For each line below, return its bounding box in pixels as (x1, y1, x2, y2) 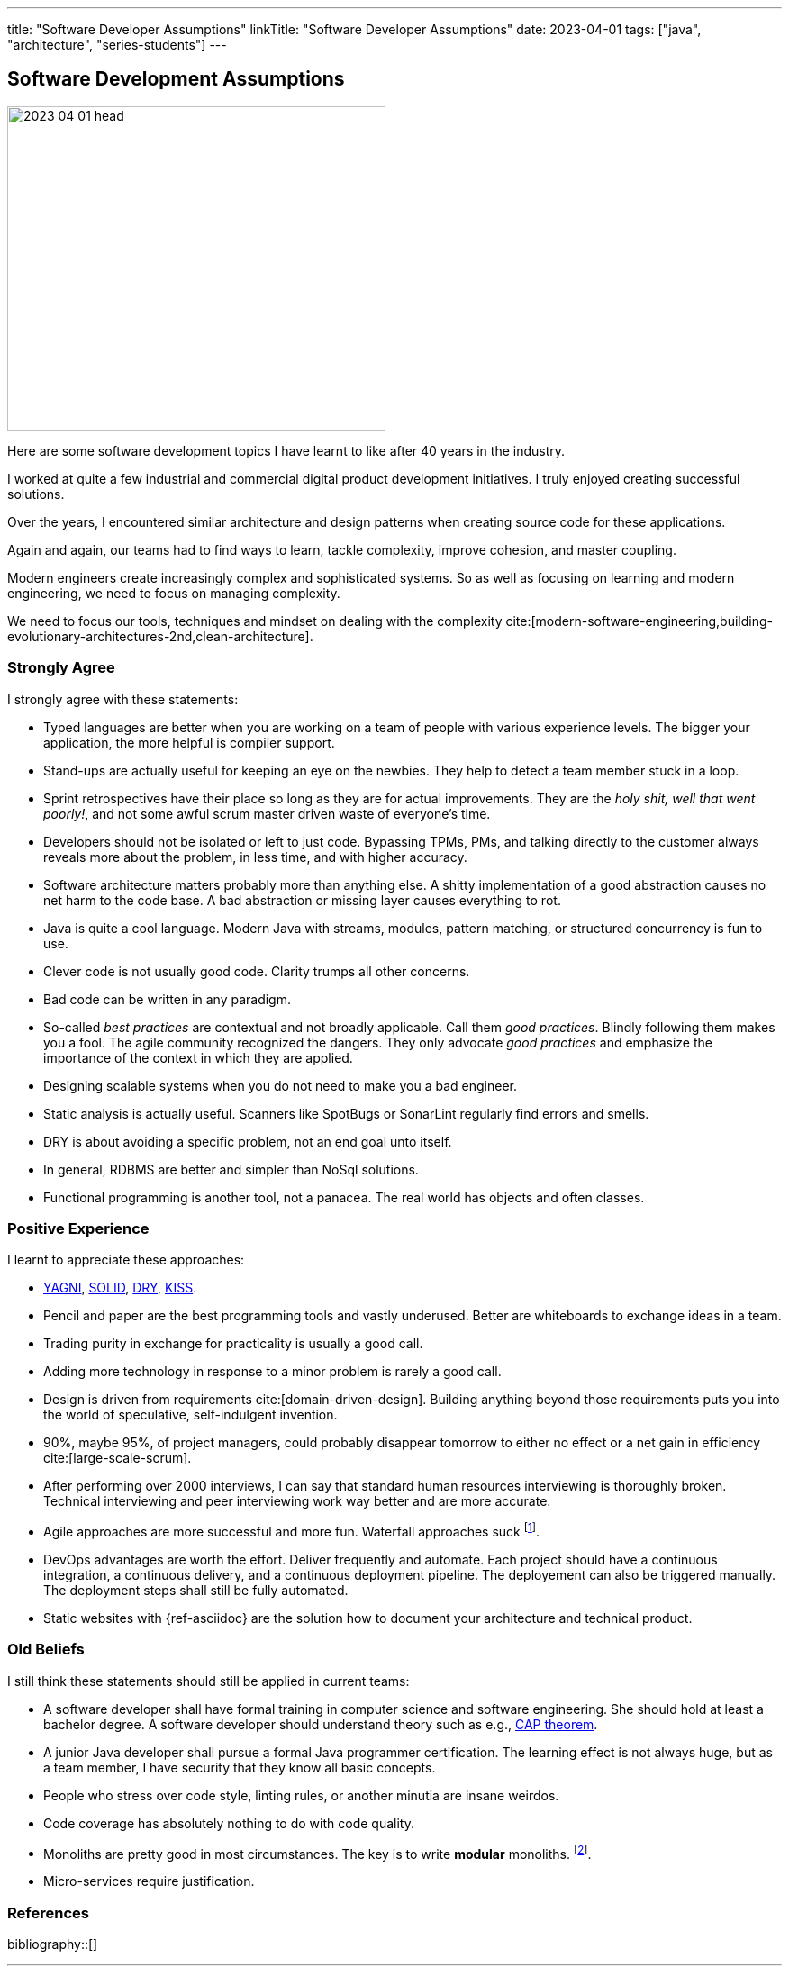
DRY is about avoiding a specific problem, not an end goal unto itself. (43, 1133, 452, 1149)
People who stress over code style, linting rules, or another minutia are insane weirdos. (43, 1787, 559, 1803)
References (7, 1903, 89, 1922)
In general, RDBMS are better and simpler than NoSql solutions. (43, 1161, 419, 1177)
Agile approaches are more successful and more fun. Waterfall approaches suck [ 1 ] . (43, 1521, 540, 1539)
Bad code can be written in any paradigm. (43, 991, 292, 1007)
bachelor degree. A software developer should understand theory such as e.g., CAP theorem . (43, 1716, 598, 1732)
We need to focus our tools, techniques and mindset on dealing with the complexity (7, 612, 503, 629)
